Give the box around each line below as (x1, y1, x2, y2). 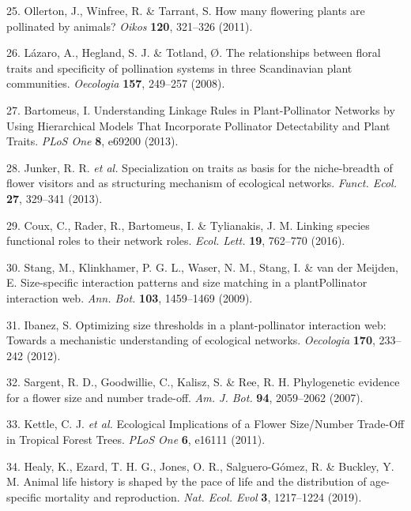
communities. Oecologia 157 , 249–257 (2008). (6, 75, 225, 92)
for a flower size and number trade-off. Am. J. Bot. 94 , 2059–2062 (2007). (6, 389, 364, 405)
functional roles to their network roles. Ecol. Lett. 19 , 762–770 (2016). (6, 232, 345, 249)
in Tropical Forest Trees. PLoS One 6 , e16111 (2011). (6, 431, 266, 448)
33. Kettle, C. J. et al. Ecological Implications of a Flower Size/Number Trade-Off (6, 415, 405, 432)
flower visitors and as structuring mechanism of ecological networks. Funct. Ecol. (6, 175, 397, 191)
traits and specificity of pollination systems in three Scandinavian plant (6, 59, 353, 76)
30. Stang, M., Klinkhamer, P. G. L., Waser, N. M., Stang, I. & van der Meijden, (6, 258, 398, 275)
